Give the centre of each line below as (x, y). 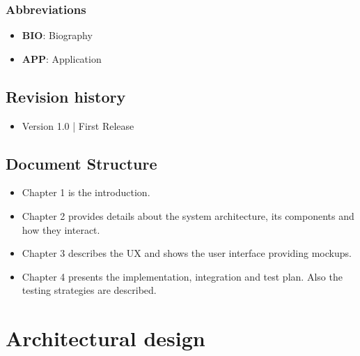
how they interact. (61, 229)
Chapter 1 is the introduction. (86, 192)
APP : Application (62, 58)
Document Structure (81, 163)
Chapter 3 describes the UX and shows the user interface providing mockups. (187, 253)
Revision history (66, 96)
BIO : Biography (57, 35)
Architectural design (105, 338)
